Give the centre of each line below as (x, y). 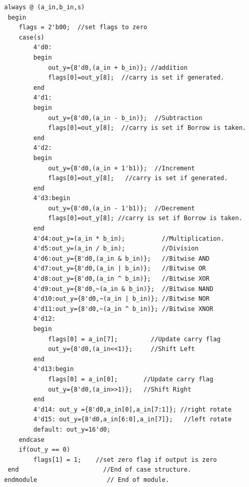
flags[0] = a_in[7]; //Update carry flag (134, 339)
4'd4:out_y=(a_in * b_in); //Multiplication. (129, 238)
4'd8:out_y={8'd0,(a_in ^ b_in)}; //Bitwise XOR (121, 279)
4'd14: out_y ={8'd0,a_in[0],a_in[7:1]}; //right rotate (132, 409)
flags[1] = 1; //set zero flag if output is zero (125, 460)
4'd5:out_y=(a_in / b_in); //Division (116, 249)
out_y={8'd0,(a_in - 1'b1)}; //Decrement (121, 208)
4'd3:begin (52, 198)
